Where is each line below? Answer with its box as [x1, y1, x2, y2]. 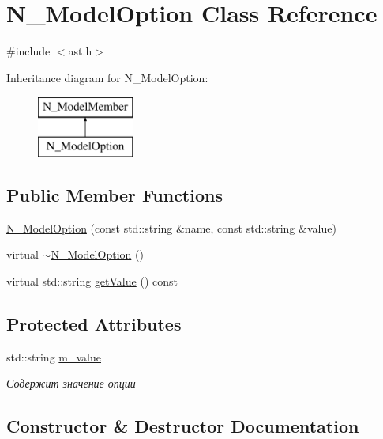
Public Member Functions [6, 182, 223, 206]
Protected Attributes [6, 311, 182, 335]
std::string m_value [6, 348, 101, 365]
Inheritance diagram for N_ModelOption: [6, 69, 208, 85]
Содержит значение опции [6, 375, 136, 392]
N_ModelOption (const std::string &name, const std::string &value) [6, 219, 336, 236]
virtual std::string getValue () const [6, 272, 178, 289]
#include [6, 43, 51, 59]
